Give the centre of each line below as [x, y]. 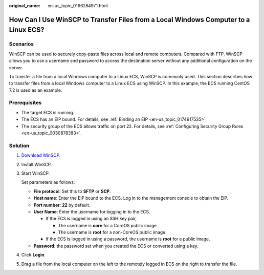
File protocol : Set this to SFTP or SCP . [72, 191]
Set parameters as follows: [48, 182]
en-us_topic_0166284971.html [78, 6]
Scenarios [22, 44]
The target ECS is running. [48, 112]
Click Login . [33, 255]
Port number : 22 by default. [62, 205]
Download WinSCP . [41, 155]
